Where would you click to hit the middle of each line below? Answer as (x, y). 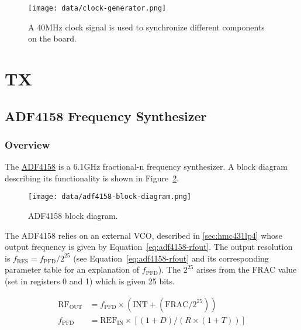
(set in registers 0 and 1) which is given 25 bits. (90, 281)
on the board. (52, 38)
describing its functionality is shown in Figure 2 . (92, 178)
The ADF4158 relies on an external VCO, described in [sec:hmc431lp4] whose (143, 235)
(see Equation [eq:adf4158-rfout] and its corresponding (171, 258)
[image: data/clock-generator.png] (97, 8)
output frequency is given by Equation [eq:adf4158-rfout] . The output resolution (149, 247)
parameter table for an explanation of (72, 269)
